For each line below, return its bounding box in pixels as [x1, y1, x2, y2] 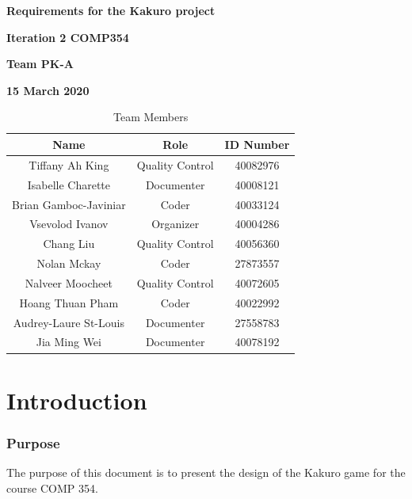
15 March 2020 [6, 82, 90, 98]
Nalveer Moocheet [25, 274, 113, 291]
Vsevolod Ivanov [29, 215, 109, 232]
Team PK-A [6, 55, 74, 72]
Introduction [6, 383, 147, 416]
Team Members [113, 109, 189, 125]
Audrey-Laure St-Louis [13, 314, 124, 330]
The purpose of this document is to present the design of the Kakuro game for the [6, 464, 406, 481]
